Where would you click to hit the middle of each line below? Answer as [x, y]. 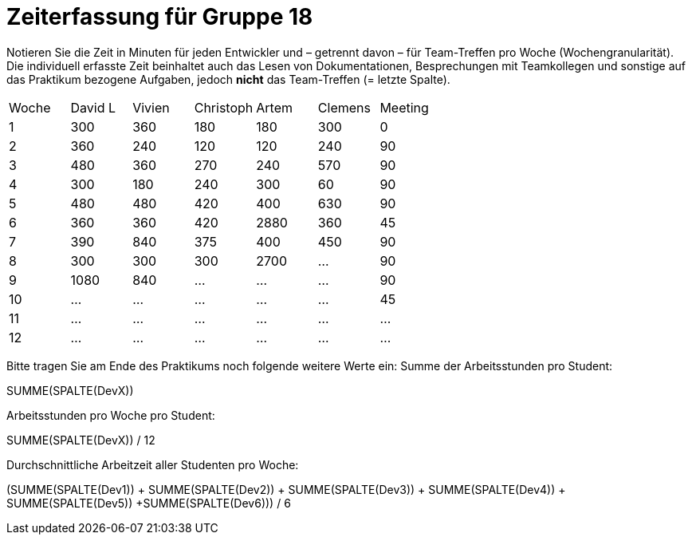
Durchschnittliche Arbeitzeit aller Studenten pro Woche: [153, 464]
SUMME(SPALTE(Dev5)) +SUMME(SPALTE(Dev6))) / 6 [149, 503]
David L [93, 107]
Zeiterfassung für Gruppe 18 [160, 17]
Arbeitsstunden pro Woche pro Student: [111, 415]
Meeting [404, 107]
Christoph [224, 107]
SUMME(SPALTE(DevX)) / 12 [81, 440]
